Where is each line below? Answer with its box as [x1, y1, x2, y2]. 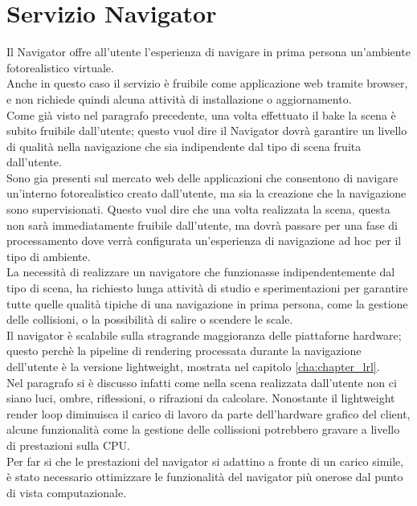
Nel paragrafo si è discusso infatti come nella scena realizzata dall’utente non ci [6, 373, 397, 390]
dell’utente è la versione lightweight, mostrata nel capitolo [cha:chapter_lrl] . [6, 358, 380, 374]
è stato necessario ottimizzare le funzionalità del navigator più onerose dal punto [6, 468, 403, 485]
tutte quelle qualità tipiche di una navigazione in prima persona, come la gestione [6, 295, 408, 312]
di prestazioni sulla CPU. [6, 436, 131, 453]
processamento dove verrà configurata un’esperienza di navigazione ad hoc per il [6, 232, 402, 249]
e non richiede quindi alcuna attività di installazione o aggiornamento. [6, 90, 352, 107]
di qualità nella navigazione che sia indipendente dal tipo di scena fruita [6, 137, 362, 154]
